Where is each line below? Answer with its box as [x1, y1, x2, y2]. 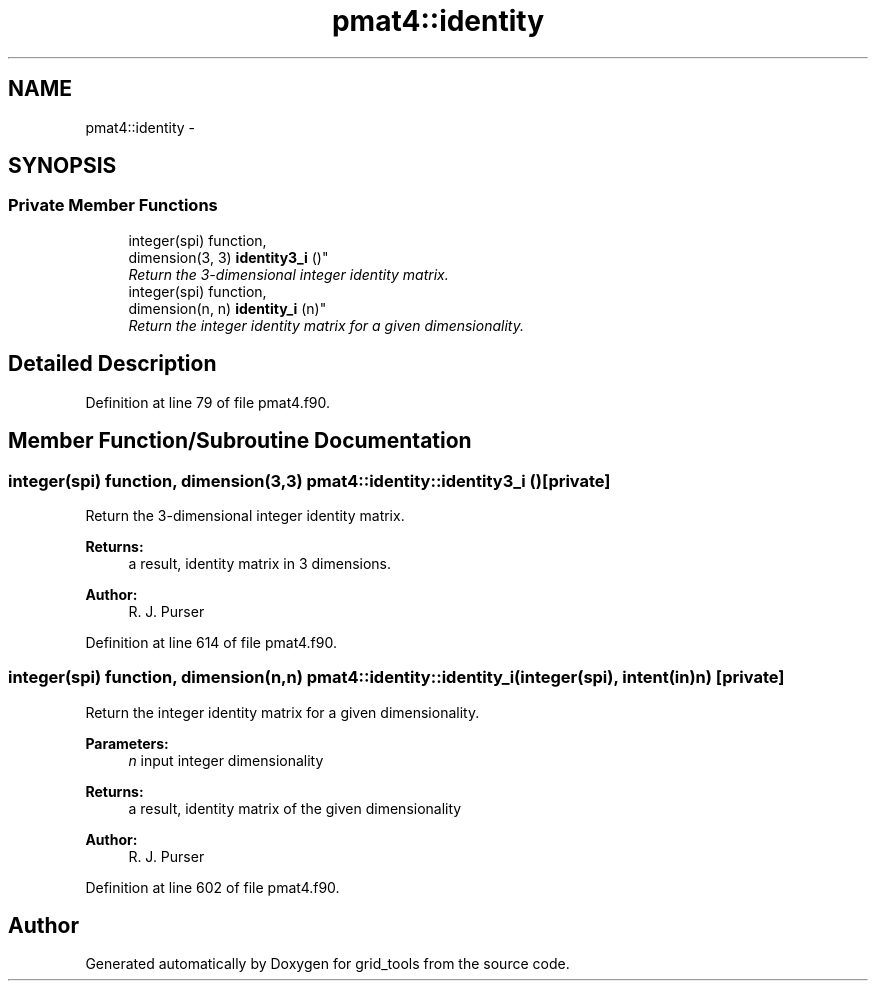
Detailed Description [8, 351, 217, 377]
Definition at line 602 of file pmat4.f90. [85, 878, 340, 896]
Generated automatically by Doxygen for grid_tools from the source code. [85, 955, 570, 973]
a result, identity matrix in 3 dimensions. [128, 554, 392, 572]
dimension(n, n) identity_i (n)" [128, 299, 327, 317]
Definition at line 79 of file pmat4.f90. [85, 393, 331, 411]
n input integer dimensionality [128, 751, 324, 769]
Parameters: [85, 734, 169, 752]
